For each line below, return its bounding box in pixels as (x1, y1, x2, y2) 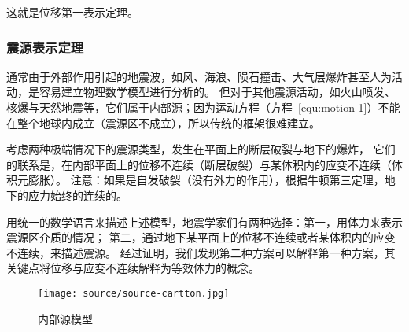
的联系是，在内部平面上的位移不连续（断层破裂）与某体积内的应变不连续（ (6, 156, 392, 172)
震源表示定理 (6, 37, 84, 57)
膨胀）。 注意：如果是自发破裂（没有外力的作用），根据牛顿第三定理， (28, 172, 385, 188)
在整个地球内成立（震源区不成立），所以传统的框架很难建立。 (6, 114, 320, 131)
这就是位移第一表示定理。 (6, 4, 138, 20)
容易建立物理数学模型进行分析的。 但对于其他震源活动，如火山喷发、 (39, 83, 396, 100)
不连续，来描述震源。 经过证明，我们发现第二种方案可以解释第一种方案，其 (6, 244, 396, 260)
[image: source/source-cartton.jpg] (38, 287, 230, 299)
